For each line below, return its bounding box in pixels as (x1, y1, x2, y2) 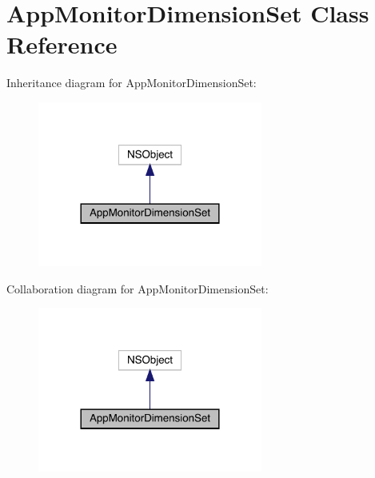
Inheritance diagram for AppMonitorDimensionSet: (6, 74, 257, 91)
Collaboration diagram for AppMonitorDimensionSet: (6, 280, 269, 297)
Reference (6, 28, 118, 61)
